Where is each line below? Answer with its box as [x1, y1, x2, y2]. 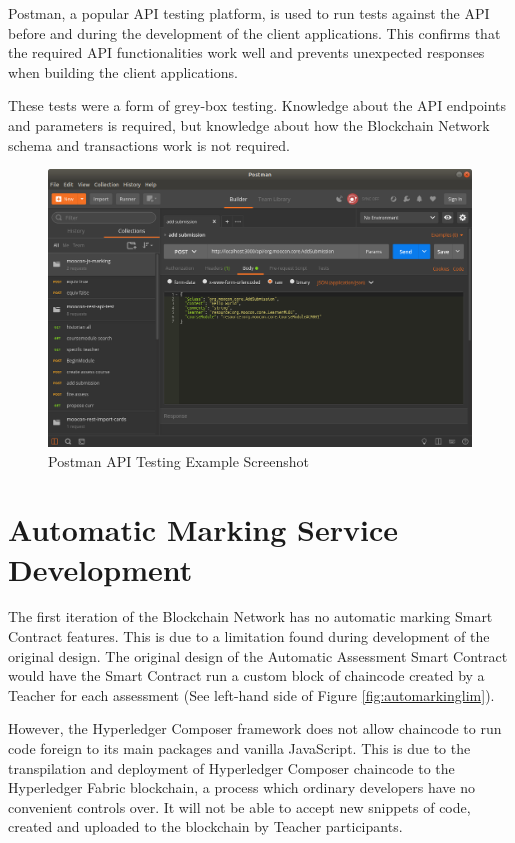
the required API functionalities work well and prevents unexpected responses [8, 42, 485, 63]
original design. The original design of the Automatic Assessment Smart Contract [8, 645, 508, 666]
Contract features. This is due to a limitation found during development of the [8, 626, 490, 647]
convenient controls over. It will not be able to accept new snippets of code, [8, 796, 471, 817]
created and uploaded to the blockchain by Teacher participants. [8, 816, 403, 837]
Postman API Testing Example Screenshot [48, 450, 310, 471]
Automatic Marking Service [8, 509, 398, 550]
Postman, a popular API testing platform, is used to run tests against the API [8, 3, 490, 23]
